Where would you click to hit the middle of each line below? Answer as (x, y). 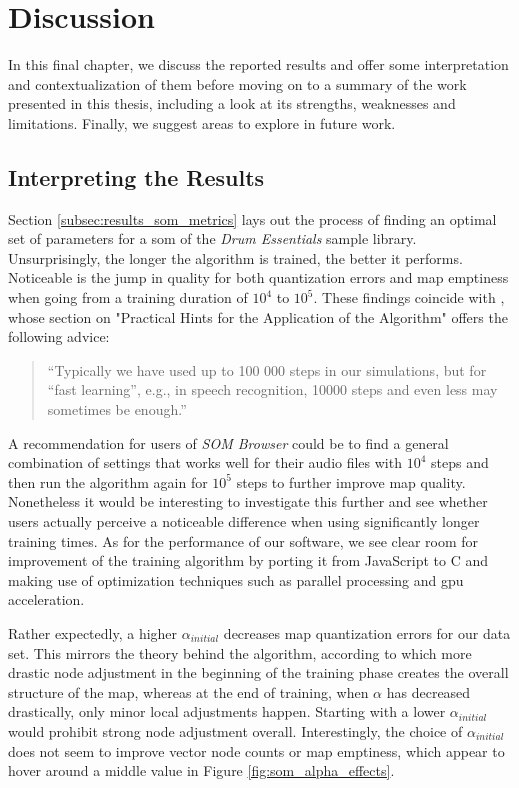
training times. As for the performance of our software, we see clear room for (243, 540)
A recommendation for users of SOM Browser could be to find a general (228, 442)
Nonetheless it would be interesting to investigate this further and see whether (248, 501)
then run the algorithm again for (108, 481)
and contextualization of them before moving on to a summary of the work (237, 83)
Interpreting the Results (136, 176)
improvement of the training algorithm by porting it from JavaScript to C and (248, 560)
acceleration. (46, 599)
